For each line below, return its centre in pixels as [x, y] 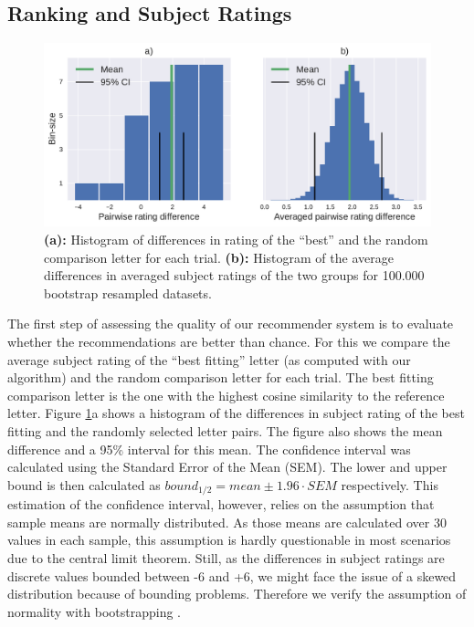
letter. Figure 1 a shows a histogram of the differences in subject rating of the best [236, 413]
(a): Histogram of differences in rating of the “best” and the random [236, 240]
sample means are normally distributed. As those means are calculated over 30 [227, 522]
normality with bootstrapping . [94, 611]
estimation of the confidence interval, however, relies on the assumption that [221, 504]
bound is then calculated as [84, 484]
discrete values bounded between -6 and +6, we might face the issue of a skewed [232, 575]
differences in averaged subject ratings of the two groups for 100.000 [234, 275]
